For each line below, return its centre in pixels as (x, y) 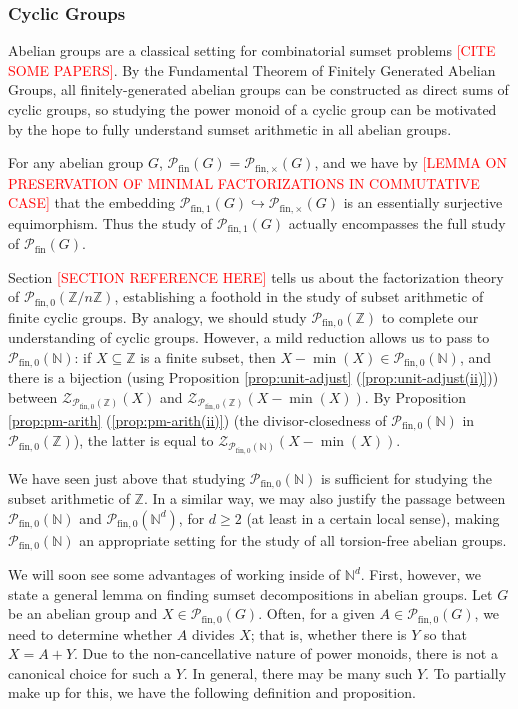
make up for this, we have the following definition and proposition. (212, 692)
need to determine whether (90, 633)
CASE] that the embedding (92, 202)
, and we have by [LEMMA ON (410, 162)
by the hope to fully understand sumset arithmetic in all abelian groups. (230, 128)
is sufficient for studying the (406, 477)
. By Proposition (415, 396)
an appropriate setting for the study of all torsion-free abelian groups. (293, 539)
